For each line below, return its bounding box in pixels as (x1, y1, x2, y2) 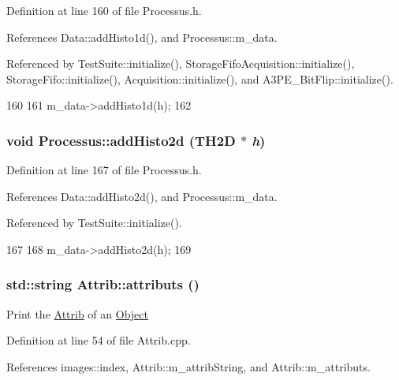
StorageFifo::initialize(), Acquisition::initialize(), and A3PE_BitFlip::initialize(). (6, 70, 393, 87)
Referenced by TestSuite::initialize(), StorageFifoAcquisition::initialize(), (6, 55, 355, 72)
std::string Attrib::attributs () (6, 274, 199, 294)
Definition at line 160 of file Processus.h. (6, 2, 202, 18)
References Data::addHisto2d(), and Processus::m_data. (6, 188, 278, 204)
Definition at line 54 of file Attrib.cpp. (6, 332, 191, 348)
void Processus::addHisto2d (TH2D (6, 130, 236, 150)
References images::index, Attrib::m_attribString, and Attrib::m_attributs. (6, 358, 371, 374)
